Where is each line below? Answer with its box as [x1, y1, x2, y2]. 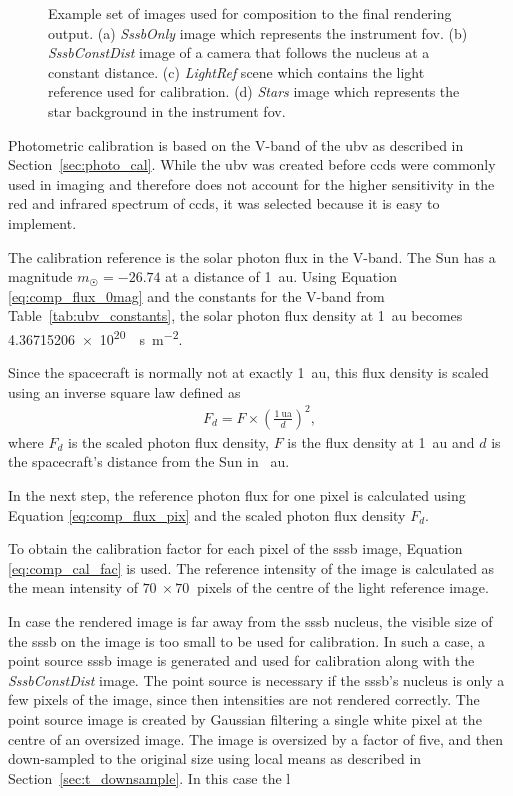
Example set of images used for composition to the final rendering [48, 3, 452, 23]
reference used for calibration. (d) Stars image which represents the [48, 81, 460, 102]
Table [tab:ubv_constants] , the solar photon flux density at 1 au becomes [8, 305, 463, 326]
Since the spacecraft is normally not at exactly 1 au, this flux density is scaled [8, 362, 489, 383]
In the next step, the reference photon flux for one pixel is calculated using [8, 485, 466, 506]
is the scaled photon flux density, [68, 431, 269, 452]
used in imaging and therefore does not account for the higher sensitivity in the [8, 173, 495, 194]
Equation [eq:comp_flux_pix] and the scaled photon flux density [8, 504, 406, 525]
